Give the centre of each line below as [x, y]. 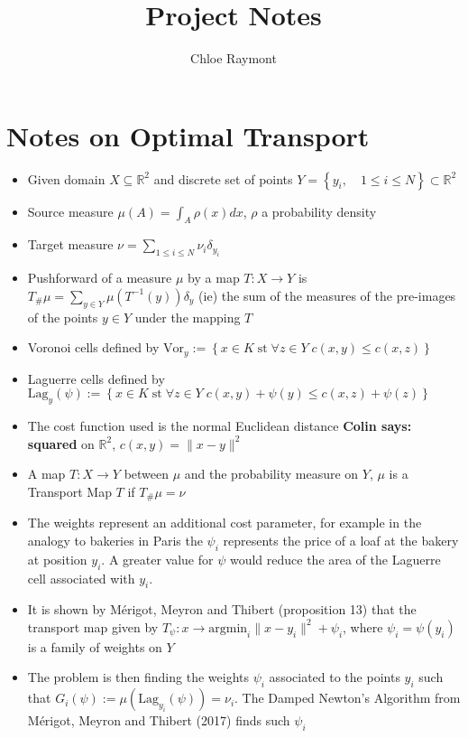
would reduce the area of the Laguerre [335, 559]
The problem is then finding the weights [138, 677]
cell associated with [81, 578]
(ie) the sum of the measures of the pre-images [327, 295]
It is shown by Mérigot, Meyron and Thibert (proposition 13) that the [222, 609]
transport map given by [93, 626]
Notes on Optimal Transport [188, 135]
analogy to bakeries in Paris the [115, 540]
